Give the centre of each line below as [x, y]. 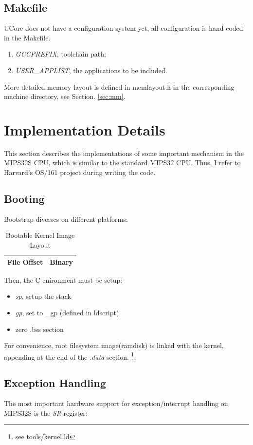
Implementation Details [85, 129]
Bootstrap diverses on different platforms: [66, 219]
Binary [62, 261]
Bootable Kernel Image [40, 235]
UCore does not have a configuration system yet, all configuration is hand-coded [124, 28]
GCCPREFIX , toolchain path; [61, 54]
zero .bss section [39, 329]
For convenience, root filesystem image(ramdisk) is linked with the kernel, [114, 345]
